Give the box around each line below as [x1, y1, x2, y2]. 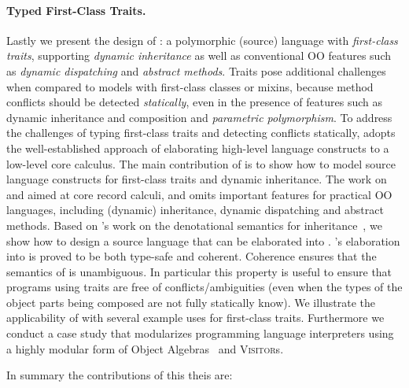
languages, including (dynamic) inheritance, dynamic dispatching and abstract [6, 201, 384, 218]
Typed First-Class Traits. [6, 2, 146, 18]
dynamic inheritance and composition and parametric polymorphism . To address [6, 109, 392, 125]
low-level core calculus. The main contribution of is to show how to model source [6, 155, 396, 172]
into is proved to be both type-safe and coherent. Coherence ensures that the [6, 248, 377, 264]
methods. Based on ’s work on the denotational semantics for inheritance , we [6, 216, 382, 233]
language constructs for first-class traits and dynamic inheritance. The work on [6, 171, 387, 187]
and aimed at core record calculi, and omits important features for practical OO [6, 186, 392, 202]
